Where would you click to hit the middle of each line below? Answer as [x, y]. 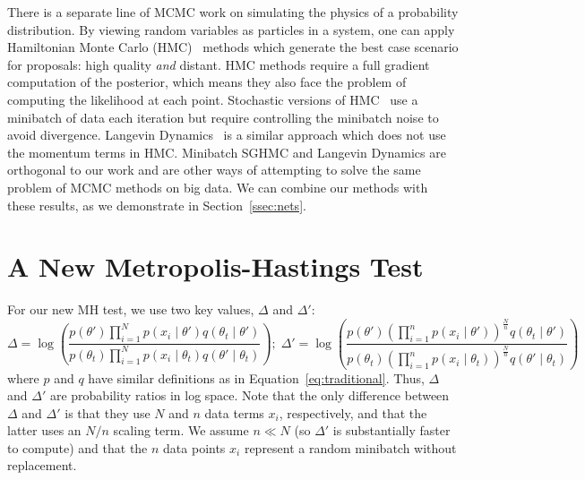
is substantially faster [391, 430]
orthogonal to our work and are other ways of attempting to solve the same [214, 170]
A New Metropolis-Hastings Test [215, 266]
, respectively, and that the [353, 412]
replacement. [42, 465]
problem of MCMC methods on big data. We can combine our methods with [218, 187]
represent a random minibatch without [350, 447]
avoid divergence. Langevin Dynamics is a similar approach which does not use [227, 135]
